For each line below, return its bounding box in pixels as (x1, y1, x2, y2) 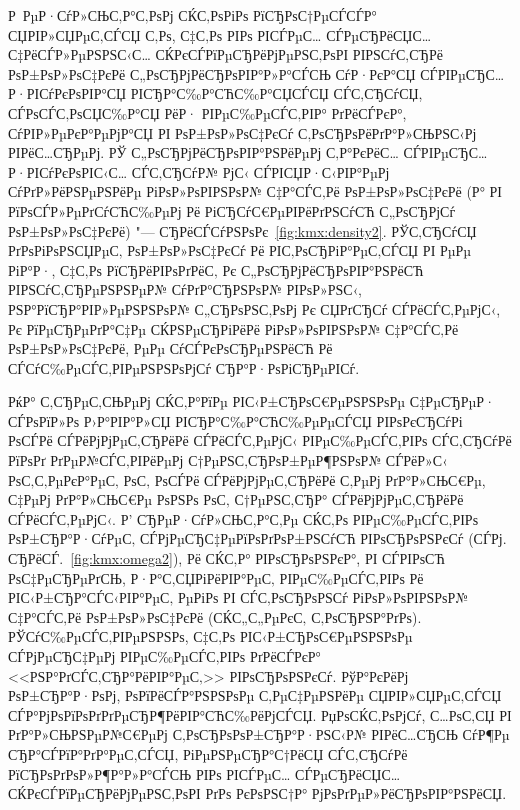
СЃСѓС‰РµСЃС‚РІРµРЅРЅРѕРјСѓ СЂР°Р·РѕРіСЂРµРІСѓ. (8, 357, 360, 378)
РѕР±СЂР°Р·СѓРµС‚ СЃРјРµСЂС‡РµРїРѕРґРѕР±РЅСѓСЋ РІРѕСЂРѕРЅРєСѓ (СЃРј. (8, 528, 507, 549)
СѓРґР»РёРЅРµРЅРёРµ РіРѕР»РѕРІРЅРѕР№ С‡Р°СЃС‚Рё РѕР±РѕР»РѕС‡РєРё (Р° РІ (8, 181, 503, 202)
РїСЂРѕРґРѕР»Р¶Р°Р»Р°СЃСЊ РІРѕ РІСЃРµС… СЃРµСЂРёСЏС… (8, 763, 401, 784)
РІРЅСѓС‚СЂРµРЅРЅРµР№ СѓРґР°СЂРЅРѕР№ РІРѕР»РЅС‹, (8, 279, 363, 300)
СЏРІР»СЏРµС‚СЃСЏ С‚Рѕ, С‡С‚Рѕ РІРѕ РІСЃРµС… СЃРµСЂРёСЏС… (8, 24, 432, 45)
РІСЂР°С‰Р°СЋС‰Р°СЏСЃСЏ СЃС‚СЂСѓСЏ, (130, 83, 423, 104)
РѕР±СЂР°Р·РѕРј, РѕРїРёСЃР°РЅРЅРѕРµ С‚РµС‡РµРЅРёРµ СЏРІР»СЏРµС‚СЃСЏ (8, 685, 502, 706)
